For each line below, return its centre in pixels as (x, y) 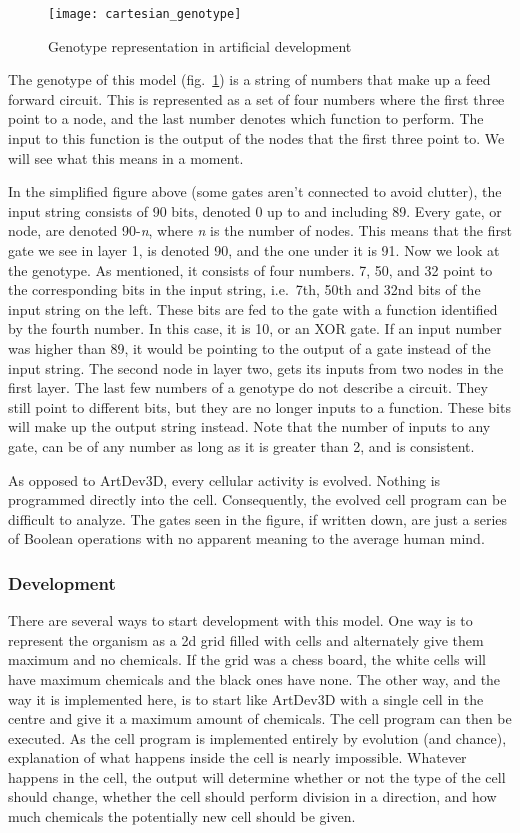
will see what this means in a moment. (126, 157)
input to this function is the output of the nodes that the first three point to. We (256, 138)
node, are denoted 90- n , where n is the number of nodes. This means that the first (260, 230)
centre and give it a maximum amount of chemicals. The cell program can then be (260, 718)
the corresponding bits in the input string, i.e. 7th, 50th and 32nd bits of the (244, 289)
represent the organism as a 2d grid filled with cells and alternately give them (246, 639)
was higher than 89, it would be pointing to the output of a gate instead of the (249, 347)
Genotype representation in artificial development (200, 45)
